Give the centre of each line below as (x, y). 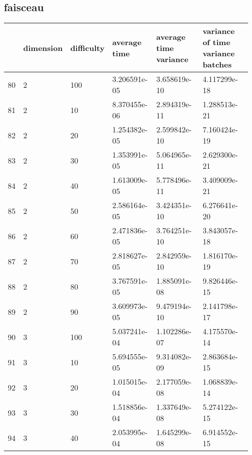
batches (217, 65)
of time (217, 42)
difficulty (87, 48)
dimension (43, 48)
